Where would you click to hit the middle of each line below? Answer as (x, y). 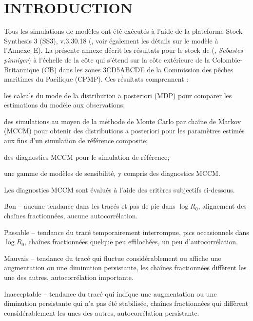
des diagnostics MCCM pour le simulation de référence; (87, 157)
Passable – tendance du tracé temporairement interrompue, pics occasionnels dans (126, 232)
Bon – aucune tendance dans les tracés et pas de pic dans (90, 206)
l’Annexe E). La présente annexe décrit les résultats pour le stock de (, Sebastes (124, 50)
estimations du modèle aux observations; (65, 105)
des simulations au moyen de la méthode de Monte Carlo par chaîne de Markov (123, 121)
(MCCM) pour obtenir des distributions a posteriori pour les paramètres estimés (124, 131)
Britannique (22, 69)
